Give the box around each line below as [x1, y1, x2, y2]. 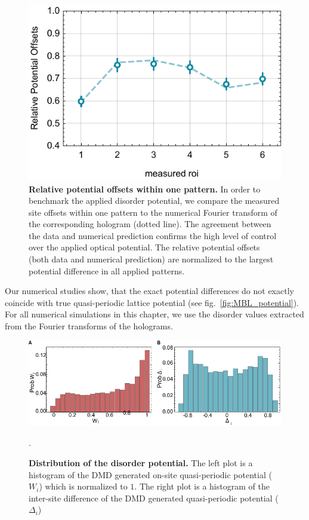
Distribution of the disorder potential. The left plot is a [29, 457, 253, 469]
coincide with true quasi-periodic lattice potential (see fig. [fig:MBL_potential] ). [5, 296, 299, 308]
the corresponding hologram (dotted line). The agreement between [29, 218, 271, 230]
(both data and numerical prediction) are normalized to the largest [29, 253, 274, 265]
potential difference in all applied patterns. [29, 264, 185, 277]
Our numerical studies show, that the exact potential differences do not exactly [5, 285, 294, 297]
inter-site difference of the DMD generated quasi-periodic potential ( [29, 491, 279, 504]
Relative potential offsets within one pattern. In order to [29, 182, 261, 195]
